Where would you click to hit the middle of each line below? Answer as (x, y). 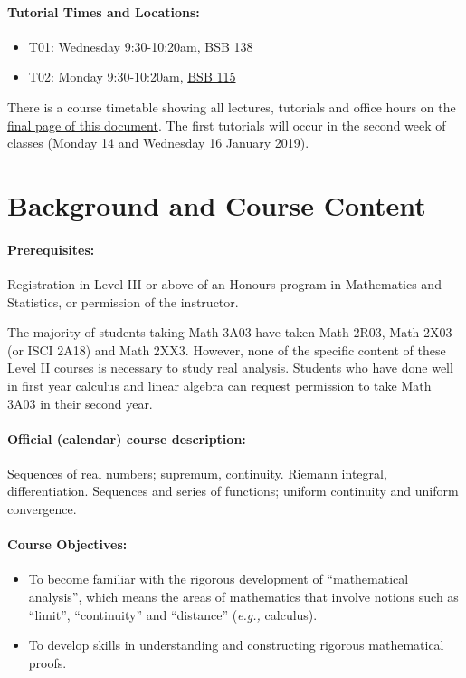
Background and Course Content (217, 204)
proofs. (48, 662)
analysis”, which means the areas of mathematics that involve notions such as (243, 597)
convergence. (42, 509)
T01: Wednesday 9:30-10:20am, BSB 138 (141, 46)
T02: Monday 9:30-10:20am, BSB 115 (132, 77)
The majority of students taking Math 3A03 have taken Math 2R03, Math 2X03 (230, 332)
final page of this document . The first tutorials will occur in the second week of (227, 125)
